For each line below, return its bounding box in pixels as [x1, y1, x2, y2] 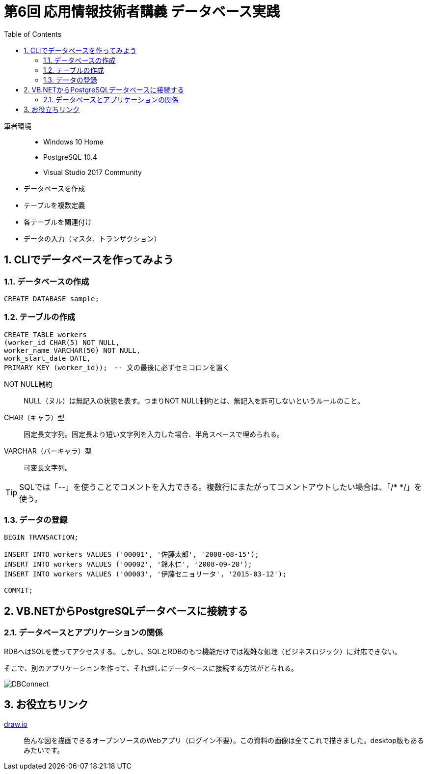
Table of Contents [4, 29, 62, 38]
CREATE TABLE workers [4, 330, 87, 339]
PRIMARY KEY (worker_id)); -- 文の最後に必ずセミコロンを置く [4, 363, 230, 372]
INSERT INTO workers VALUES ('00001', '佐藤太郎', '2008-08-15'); [4, 550, 259, 559]
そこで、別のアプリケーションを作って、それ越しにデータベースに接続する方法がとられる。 [4, 663, 298, 672]
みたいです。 [24, 745, 64, 754]
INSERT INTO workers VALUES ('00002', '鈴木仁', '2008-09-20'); [4, 560, 252, 569]
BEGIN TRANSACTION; [4, 533, 79, 542]
